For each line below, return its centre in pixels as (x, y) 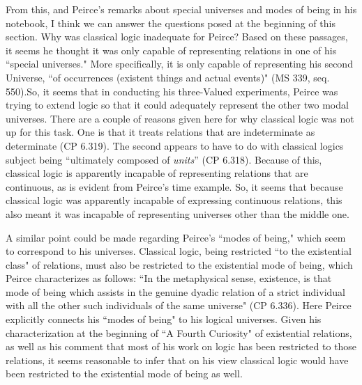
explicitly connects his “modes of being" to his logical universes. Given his (164, 319)
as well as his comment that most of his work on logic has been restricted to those (181, 346)
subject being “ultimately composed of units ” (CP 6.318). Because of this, (164, 159)
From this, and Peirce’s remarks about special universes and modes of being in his (181, 9)
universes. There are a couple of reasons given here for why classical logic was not (180, 118)
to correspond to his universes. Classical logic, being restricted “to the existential (179, 251)
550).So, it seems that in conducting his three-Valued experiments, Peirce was (172, 91)
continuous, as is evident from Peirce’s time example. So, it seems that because (174, 186)
